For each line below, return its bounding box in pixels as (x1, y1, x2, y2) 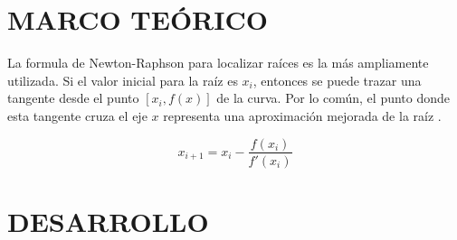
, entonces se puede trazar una (252, 70, 422, 89)
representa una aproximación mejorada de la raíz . (163, 106, 442, 125)
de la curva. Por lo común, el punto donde (216, 88, 451, 107)
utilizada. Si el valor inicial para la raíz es (7, 70, 238, 89)
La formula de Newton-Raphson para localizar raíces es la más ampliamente (7, 53, 429, 72)
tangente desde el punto (7, 88, 139, 107)
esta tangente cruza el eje (7, 106, 148, 125)
